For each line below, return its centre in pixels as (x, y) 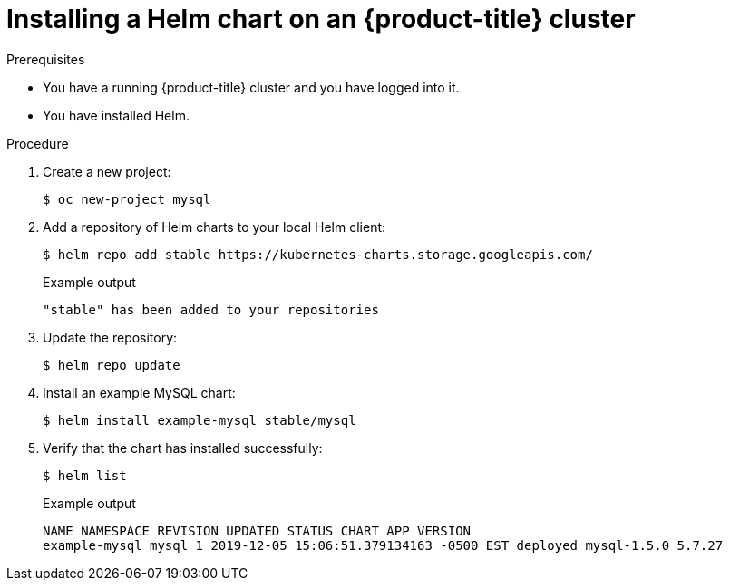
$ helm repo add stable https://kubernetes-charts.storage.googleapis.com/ (318, 254)
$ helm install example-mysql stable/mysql (200, 420)
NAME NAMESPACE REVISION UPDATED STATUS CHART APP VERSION (257, 530)
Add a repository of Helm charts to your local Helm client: (214, 227)
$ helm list (85, 475)
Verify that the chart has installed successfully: (183, 448)
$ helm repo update (112, 365)
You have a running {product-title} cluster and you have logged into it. (251, 87)
